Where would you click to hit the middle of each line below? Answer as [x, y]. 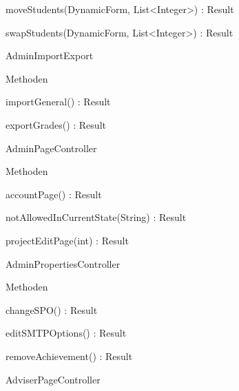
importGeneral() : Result [58, 102]
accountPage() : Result [54, 194]
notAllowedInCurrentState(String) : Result [96, 217]
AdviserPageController [53, 379]
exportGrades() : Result [56, 124]
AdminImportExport [50, 55]
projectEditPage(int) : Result [67, 240]
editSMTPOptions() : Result [66, 333]
